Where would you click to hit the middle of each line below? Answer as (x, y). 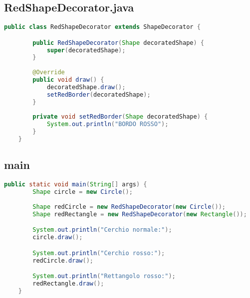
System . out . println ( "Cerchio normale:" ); (102, 230)
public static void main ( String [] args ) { (76, 185)
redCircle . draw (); (63, 260)
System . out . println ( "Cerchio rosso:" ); (99, 253)
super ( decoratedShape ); (86, 50)
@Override (49, 73)
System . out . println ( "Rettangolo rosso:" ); (104, 276)
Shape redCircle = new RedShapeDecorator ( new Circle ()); (129, 207)
